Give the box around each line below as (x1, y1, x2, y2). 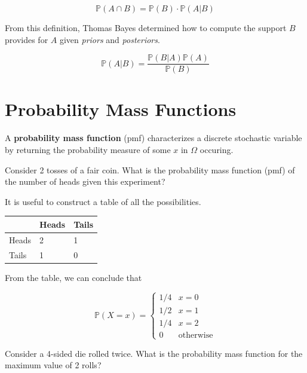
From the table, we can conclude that (5, 271, 142, 283)
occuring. (199, 143, 234, 155)
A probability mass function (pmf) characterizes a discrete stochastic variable (5, 132, 302, 144)
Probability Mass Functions (5, 97, 237, 121)
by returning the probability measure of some (5, 143, 171, 155)
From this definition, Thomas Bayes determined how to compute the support (5, 22, 287, 33)
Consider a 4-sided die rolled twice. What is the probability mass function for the (5, 347, 303, 359)
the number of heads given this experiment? (5, 175, 165, 188)
